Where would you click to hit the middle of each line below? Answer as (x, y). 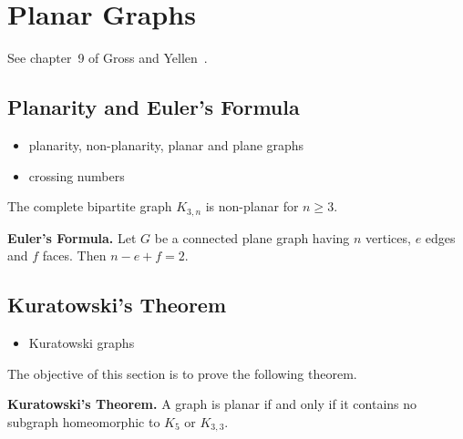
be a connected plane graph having (252, 237)
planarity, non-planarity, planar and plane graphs (166, 144)
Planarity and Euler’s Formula (154, 107)
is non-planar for (252, 206)
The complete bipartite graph (90, 206)
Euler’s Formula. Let (72, 237)
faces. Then (74, 255)
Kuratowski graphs (82, 342)
